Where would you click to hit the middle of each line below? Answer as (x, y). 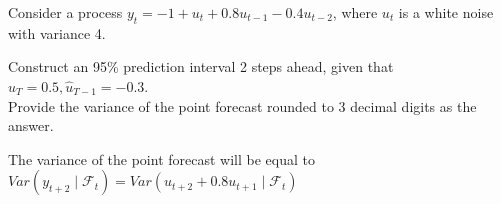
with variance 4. (57, 32)
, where (355, 12)
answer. (31, 125)
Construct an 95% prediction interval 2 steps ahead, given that (201, 66)
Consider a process (65, 12)
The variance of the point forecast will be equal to (161, 158)
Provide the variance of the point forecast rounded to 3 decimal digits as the (242, 105)
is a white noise (446, 12)
